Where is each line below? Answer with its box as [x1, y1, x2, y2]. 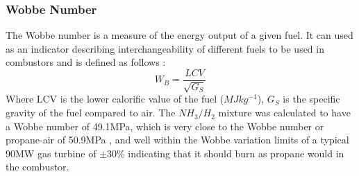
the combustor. [6, 159, 69, 174]
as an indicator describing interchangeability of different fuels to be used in [6, 41, 324, 55]
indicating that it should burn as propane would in [128, 146, 344, 160]
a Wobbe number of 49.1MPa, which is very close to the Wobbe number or [6, 118, 324, 133]
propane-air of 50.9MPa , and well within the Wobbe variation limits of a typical [6, 132, 349, 147]
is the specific [283, 91, 340, 106]
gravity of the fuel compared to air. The [6, 105, 176, 120]
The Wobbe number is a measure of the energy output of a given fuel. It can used [6, 28, 353, 42]
